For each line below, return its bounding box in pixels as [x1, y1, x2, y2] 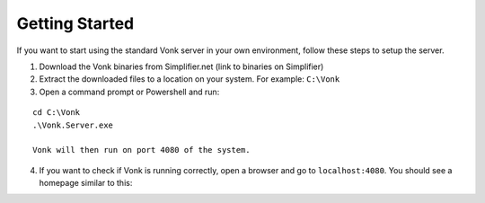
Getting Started [16, 13, 135, 33]
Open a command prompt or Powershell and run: [39, 86, 220, 97]
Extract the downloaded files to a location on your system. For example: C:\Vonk [39, 74, 340, 84]
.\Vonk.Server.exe [32, 119, 114, 130]
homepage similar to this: [39, 178, 133, 189]
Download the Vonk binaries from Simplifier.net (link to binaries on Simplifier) [39, 61, 324, 72]
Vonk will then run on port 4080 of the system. [32, 145, 251, 155]
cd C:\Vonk [32, 108, 81, 118]
